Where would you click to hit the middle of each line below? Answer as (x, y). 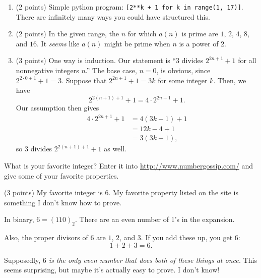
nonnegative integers (47, 70)
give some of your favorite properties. (61, 175)
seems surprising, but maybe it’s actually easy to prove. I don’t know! (112, 270)
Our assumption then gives (57, 108)
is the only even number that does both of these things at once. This (153, 260)
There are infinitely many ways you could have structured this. (113, 16)
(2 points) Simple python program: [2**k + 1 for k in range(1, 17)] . (129, 7)
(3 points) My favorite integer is (53, 192)
